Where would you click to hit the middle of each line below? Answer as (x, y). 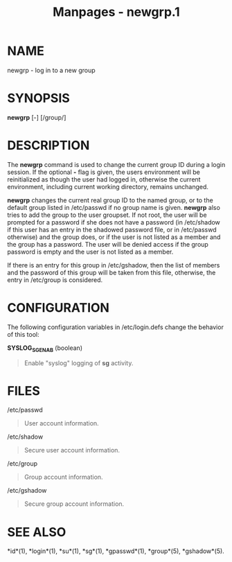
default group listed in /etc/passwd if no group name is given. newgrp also (114, 207)
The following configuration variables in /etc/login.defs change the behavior (115, 327)
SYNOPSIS (39, 98)
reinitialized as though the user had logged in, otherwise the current (104, 179)
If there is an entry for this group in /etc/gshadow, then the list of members (114, 265)
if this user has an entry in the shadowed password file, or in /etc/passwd (112, 229)
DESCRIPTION (48, 146)
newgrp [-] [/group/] (37, 117)
